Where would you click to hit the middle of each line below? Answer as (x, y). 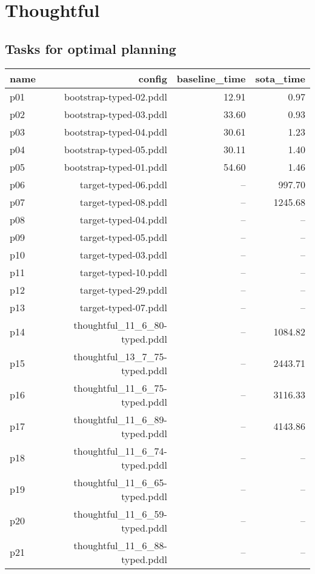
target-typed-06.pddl (123, 184)
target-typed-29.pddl (123, 289)
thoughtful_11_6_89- (120, 419)
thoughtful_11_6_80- (120, 325)
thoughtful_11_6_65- (120, 482)
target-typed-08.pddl (123, 202)
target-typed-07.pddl (123, 307)
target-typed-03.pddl (123, 254)
